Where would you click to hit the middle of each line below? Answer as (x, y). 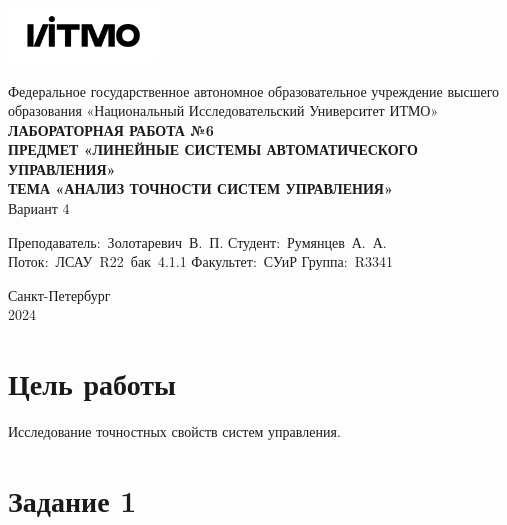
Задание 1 (72, 499)
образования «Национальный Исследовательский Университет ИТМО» (223, 110)
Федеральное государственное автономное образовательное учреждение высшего (254, 90)
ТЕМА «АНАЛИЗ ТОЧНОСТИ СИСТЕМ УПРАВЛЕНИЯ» (200, 188)
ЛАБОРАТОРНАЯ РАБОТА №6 (111, 129)
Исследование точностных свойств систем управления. (174, 431)
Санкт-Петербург (59, 294)
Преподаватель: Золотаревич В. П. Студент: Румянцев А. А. (197, 241)
